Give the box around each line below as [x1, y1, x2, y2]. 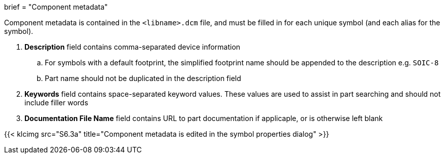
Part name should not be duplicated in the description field [45, 74, 242, 83]
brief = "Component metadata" [4, 3, 108, 11]
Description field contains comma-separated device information [24, 43, 241, 51]
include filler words [24, 98, 88, 107]
